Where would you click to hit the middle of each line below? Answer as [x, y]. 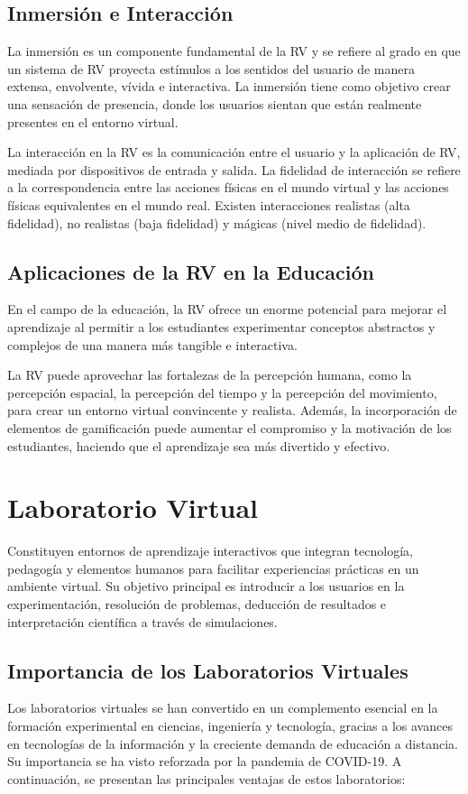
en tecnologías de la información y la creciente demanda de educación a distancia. [233, 743]
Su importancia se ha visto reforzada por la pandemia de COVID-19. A [205, 761]
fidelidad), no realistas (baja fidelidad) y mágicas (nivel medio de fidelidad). [217, 222]
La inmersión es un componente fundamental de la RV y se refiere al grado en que [234, 51]
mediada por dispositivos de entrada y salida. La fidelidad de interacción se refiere [234, 169]
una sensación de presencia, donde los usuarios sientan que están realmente [215, 103]
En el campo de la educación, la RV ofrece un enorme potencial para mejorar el [227, 309]
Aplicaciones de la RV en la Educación [191, 271]
